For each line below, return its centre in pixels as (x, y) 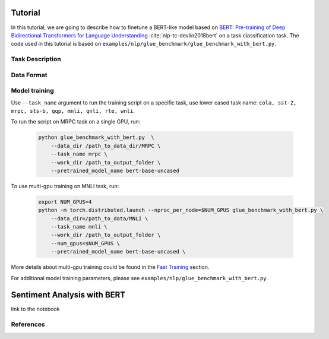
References (28, 325)
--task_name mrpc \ (79, 154)
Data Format (29, 75)
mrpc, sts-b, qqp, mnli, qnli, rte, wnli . (73, 110)
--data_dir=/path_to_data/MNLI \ (99, 218)
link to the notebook (35, 309)
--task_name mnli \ (79, 227)
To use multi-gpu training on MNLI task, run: (65, 186)
